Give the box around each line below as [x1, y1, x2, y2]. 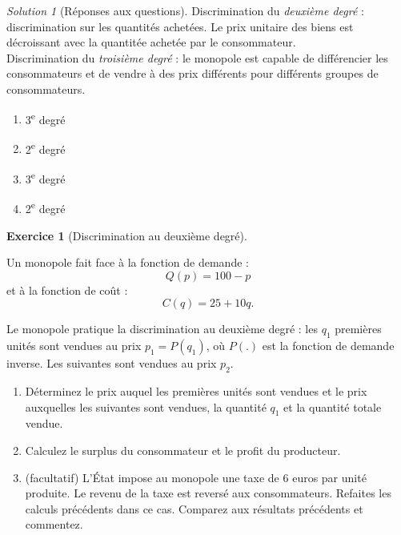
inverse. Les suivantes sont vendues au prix [6, 355, 217, 372]
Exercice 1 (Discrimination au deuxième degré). [6, 227, 247, 243]
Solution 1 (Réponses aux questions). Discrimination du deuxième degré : [6, 2, 364, 18]
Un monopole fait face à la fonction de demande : [6, 254, 249, 271]
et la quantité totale [283, 398, 382, 415]
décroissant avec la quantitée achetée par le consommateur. [6, 34, 296, 50]
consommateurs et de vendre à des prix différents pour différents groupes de [6, 65, 379, 82]
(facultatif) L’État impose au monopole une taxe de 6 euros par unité [25, 469, 367, 485]
